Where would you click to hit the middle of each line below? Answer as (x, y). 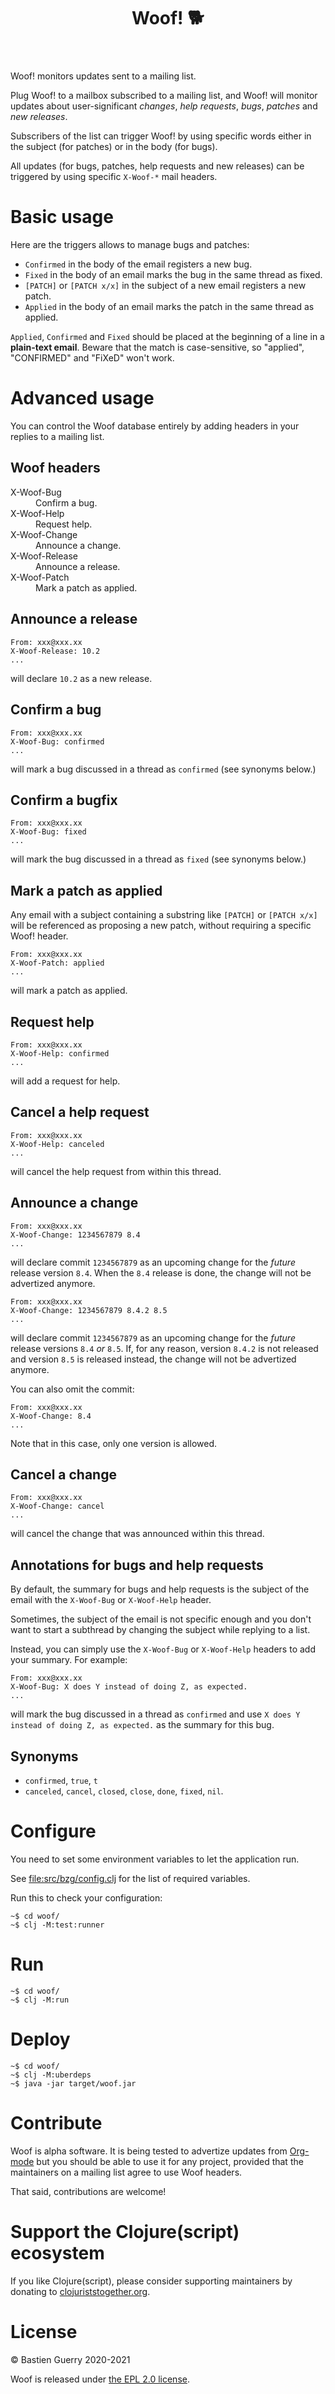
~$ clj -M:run (40, 2000)
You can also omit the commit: (72, 1389)
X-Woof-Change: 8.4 (51, 1416)
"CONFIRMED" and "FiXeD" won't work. (92, 358)
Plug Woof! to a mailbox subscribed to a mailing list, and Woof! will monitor (164, 96)
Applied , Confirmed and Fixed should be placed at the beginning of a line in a (167, 337)
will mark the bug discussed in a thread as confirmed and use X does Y (155, 1714)
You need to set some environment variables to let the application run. (155, 1859)
